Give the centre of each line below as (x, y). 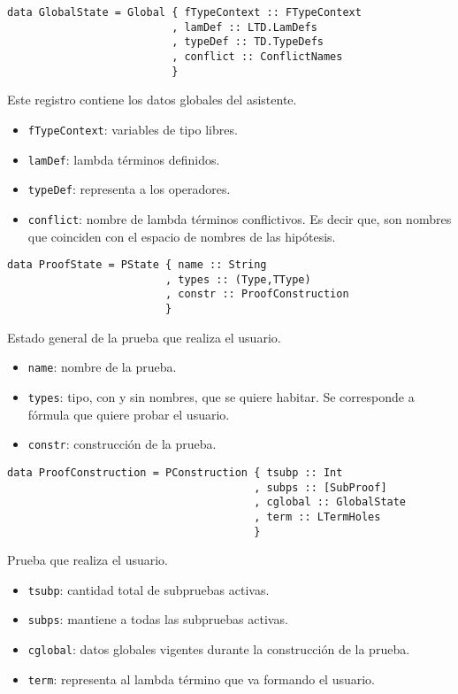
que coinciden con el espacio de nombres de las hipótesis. (182, 236)
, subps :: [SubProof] (321, 487)
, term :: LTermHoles (317, 517)
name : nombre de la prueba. (102, 367)
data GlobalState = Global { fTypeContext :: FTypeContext (184, 12)
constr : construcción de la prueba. (122, 444)
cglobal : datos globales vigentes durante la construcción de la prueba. (219, 649)
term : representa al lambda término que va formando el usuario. (202, 679)
